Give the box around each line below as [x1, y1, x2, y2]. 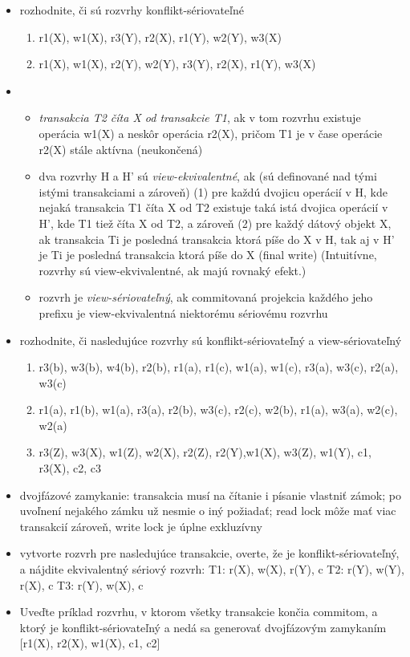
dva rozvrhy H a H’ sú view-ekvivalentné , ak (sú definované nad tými [39, 168, 377, 185]
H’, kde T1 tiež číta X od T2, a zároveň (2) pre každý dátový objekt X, [39, 214, 392, 231]
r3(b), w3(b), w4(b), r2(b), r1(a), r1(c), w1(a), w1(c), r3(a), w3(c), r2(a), [39, 359, 399, 375]
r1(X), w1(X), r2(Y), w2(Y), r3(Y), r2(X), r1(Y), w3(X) [39, 55, 316, 72]
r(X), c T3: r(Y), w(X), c [19, 576, 144, 593]
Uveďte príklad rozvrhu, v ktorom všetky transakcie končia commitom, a [19, 603, 378, 620]
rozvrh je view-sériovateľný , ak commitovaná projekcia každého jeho [39, 289, 373, 306]
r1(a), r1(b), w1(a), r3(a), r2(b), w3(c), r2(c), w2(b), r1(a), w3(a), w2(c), [39, 401, 398, 418]
